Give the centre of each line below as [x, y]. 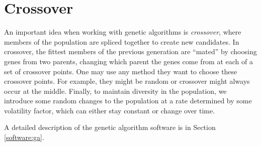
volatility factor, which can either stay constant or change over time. [110, 110]
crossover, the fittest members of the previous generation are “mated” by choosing [130, 51]
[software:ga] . [24, 137]
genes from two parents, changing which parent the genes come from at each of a [128, 61]
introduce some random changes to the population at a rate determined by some [128, 101]
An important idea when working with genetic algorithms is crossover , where [123, 32]
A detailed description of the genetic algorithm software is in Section [110, 127]
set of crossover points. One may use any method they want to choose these [121, 71]
